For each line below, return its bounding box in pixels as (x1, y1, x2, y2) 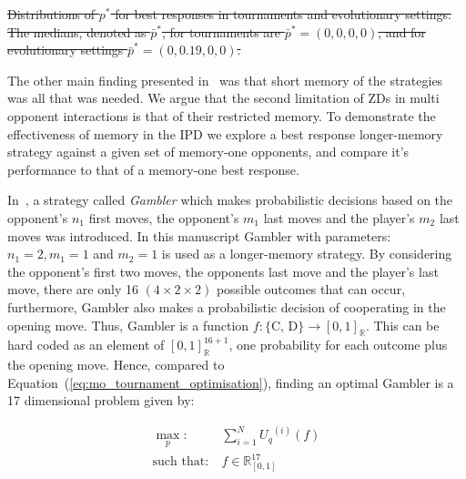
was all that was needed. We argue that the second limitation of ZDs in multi (7, 88, 440, 107)
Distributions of (7, 5, 96, 23)
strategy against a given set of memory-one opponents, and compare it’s (7, 142, 410, 161)
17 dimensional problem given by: (7, 391, 195, 410)
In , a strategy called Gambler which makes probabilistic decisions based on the (7, 190, 453, 209)
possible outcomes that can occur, (216, 280, 406, 299)
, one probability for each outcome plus (228, 335, 448, 354)
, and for (378, 22, 426, 41)
